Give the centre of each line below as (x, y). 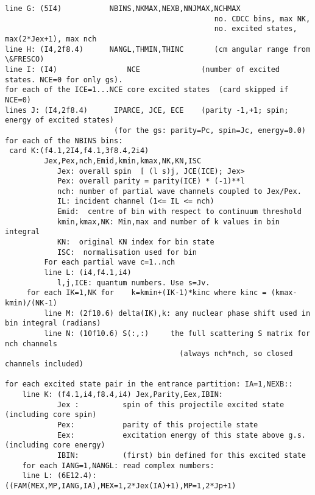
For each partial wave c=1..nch (110, 262)
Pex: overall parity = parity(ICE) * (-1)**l (151, 181)
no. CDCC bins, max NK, (262, 19)
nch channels (31, 344)
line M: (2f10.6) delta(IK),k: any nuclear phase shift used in (177, 313)
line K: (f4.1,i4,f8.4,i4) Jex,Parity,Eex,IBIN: (122, 394)
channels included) (44, 364)
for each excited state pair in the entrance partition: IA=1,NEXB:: (149, 384)
